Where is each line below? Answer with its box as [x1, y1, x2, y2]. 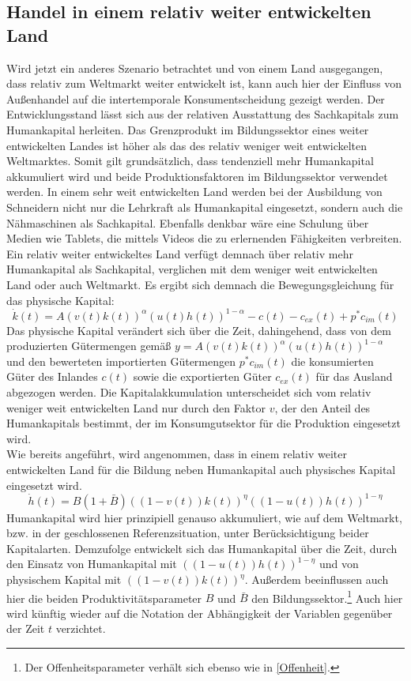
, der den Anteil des [274, 399, 371, 416]
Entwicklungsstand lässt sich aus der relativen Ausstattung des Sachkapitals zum [6, 106, 399, 122]
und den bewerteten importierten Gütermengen [6, 352, 236, 369]
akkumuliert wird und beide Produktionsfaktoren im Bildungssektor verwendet [6, 167, 388, 184]
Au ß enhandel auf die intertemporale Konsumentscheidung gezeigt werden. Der [6, 90, 385, 107]
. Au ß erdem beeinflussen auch [244, 571, 389, 587]
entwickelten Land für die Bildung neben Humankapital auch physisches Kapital [6, 461, 396, 477]
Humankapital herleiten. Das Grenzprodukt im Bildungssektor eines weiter [6, 121, 369, 137]
